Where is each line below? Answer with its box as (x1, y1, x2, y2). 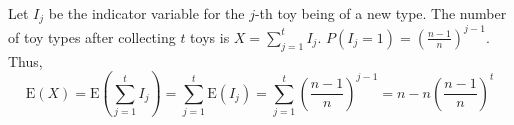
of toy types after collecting (8, 26, 176, 47)
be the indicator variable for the (48, 3, 245, 23)
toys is (190, 26, 230, 47)
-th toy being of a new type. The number (254, 3, 507, 23)
